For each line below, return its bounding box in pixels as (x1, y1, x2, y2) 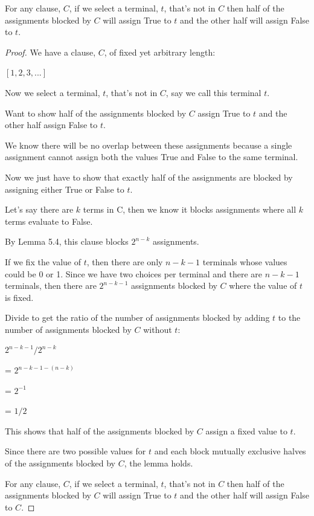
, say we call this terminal (165, 86, 261, 98)
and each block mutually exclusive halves (154, 445, 306, 457)
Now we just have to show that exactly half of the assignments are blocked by (5, 170, 293, 183)
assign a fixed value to (205, 424, 287, 437)
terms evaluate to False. (5, 214, 93, 227)
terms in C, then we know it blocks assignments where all (83, 203, 296, 216)
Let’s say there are (5, 203, 74, 216)
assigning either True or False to (5, 182, 124, 195)
